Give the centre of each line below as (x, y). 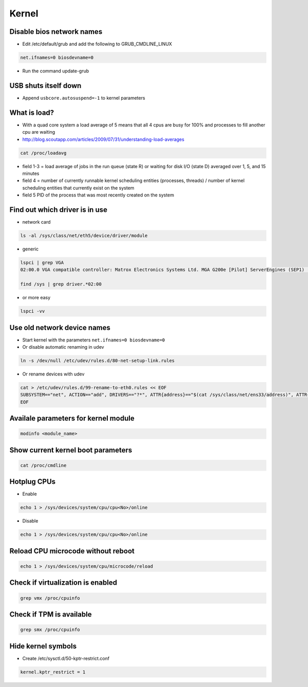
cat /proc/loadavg (43, 153)
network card (36, 222)
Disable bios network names (56, 32)
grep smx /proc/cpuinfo (50, 630)
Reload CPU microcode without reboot (72, 551)
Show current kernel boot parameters (71, 450)
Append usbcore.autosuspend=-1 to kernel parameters (84, 98)
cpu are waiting (39, 132)
